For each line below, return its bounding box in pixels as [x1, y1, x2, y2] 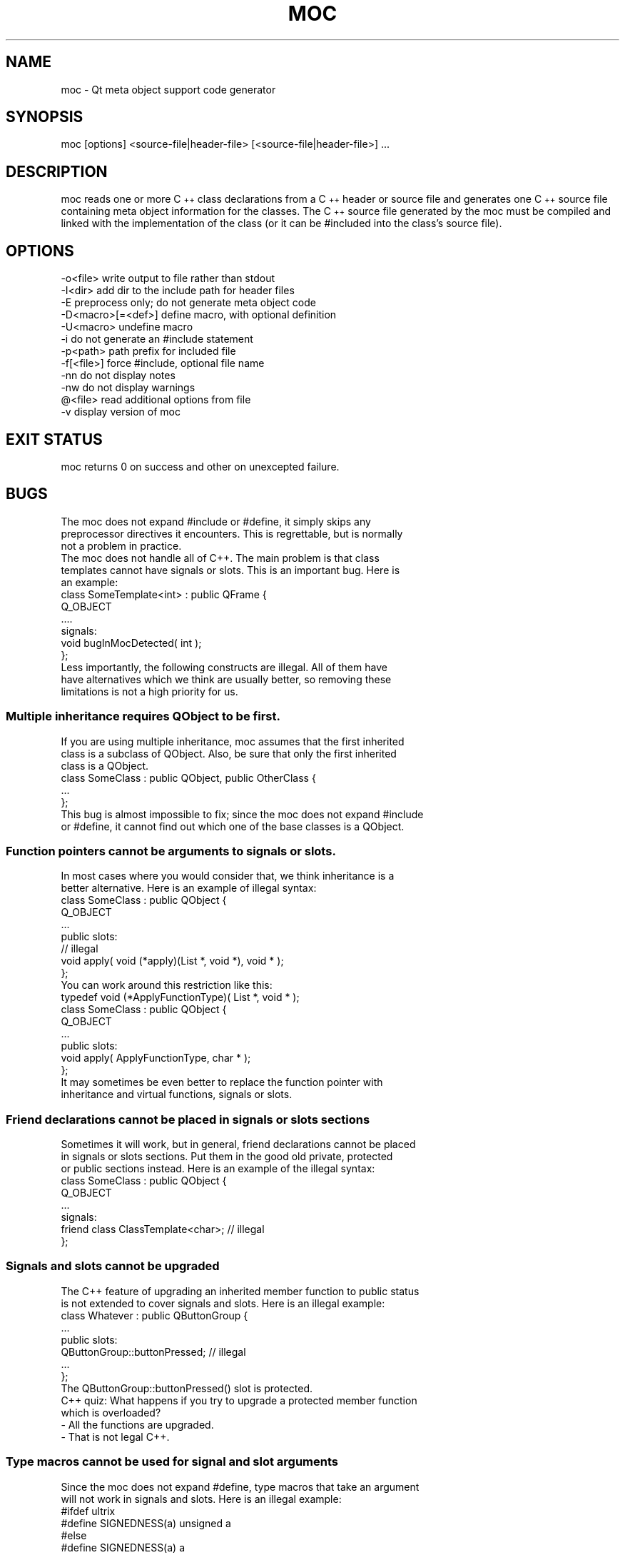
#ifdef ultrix [61, 1504, 116, 1517]
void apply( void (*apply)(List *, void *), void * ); [61, 955, 284, 967]
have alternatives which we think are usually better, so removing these [61, 673, 392, 685]
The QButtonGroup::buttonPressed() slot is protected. [61, 1382, 313, 1394]
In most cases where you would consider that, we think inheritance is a [61, 870, 395, 882]
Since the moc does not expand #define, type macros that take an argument [61, 1480, 420, 1493]
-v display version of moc [61, 406, 181, 418]
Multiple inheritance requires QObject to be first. [6, 709, 280, 724]
